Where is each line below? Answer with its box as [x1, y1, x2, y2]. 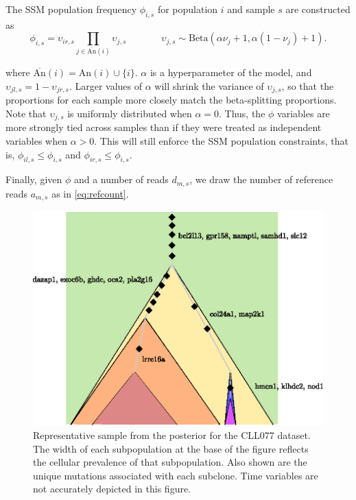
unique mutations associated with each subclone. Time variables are [33, 468, 318, 482]
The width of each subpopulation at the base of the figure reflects [33, 441, 309, 455]
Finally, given [5, 172, 62, 187]
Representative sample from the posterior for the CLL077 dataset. [33, 428, 311, 442]
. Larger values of [69, 78, 143, 93]
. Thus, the [219, 106, 265, 120]
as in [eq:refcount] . [51, 186, 129, 200]
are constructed [285, 2, 351, 16]
